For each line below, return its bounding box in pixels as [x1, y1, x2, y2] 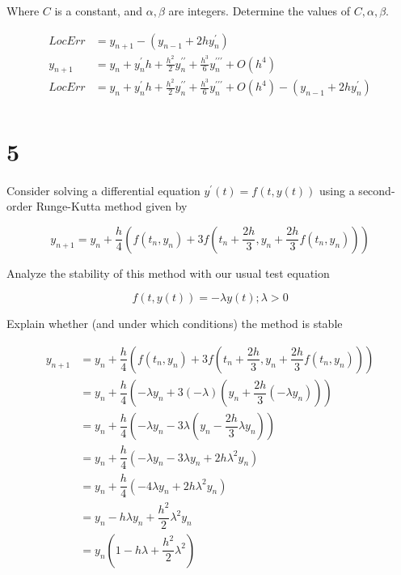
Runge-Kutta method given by [36, 198, 188, 215]
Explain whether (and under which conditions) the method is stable [6, 315, 343, 332]
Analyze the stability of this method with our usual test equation [6, 264, 330, 281]
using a [319, 181, 355, 198]
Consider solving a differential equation [6, 181, 200, 198]
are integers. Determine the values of [168, 2, 351, 19]
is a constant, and [54, 2, 143, 19]
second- [358, 181, 395, 198]
